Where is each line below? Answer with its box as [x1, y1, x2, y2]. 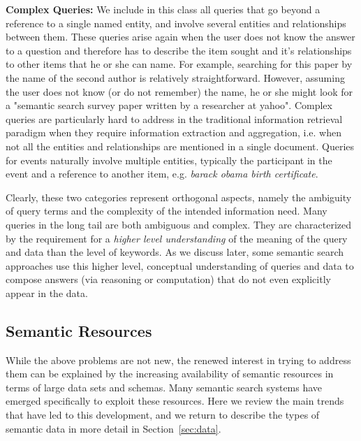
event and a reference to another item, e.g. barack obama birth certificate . [6, 166, 318, 181]
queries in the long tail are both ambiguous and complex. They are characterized [6, 217, 352, 231]
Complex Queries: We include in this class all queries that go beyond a [6, 2, 321, 16]
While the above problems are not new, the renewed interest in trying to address [6, 352, 351, 367]
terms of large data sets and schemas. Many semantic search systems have [6, 379, 323, 394]
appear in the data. [6, 285, 88, 300]
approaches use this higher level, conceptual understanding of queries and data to [6, 258, 354, 273]
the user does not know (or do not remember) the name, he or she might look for [6, 84, 353, 99]
